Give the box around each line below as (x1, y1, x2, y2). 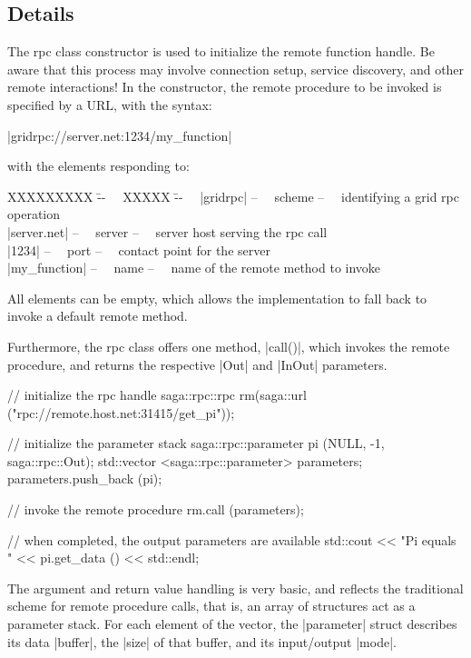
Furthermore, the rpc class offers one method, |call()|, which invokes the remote (7, 336, 450, 355)
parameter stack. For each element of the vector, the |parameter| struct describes (7, 614, 457, 633)
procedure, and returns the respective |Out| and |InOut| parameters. (7, 354, 388, 374)
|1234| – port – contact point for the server (7, 240, 270, 259)
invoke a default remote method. (7, 306, 188, 325)
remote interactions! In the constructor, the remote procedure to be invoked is (7, 77, 442, 96)
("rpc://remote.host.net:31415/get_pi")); (7, 403, 235, 422)
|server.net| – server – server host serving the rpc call (7, 222, 328, 241)
